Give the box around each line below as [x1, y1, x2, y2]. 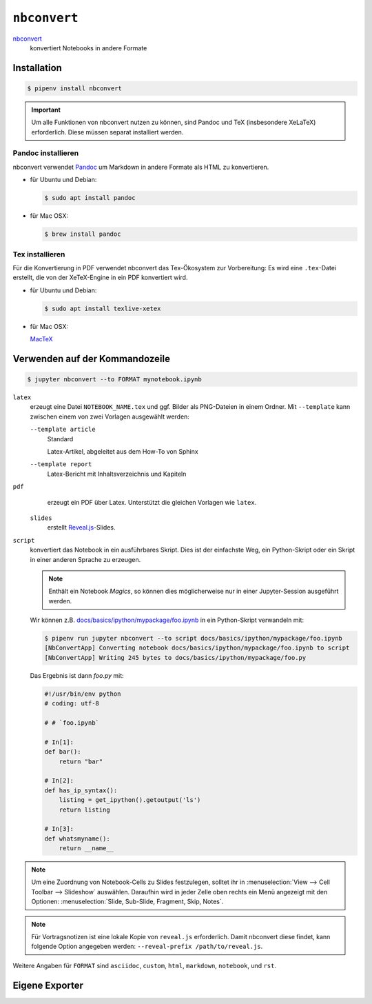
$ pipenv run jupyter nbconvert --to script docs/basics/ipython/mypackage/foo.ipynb [44, 634, 342, 643]
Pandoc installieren [12, 148, 79, 158]
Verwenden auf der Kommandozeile [12, 352, 170, 365]
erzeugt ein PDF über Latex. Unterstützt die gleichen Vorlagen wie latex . [47, 498, 257, 506]
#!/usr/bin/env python [44, 690, 121, 698]
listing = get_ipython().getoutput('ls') [59, 796, 201, 804]
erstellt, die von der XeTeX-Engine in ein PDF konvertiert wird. [12, 273, 188, 282]
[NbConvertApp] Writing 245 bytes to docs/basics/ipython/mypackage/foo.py [44, 654, 307, 661]
